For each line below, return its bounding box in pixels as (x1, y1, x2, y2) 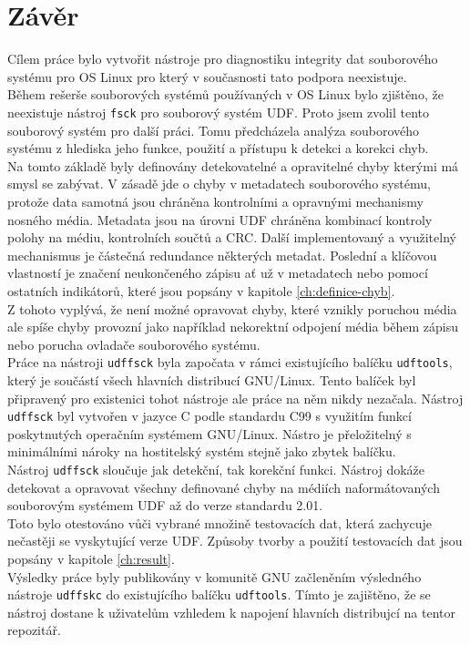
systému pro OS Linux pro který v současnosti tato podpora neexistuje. (7, 67, 407, 86)
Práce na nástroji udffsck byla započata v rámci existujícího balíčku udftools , (7, 353, 453, 372)
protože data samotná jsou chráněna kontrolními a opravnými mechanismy (7, 191, 424, 210)
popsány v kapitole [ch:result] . (7, 549, 175, 568)
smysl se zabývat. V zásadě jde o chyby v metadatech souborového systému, (7, 174, 431, 193)
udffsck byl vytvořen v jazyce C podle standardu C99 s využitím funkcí (7, 406, 412, 425)
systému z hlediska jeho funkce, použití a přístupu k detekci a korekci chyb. (7, 138, 429, 158)
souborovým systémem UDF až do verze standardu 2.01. (7, 496, 323, 515)
